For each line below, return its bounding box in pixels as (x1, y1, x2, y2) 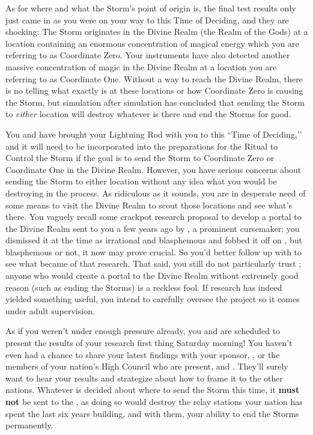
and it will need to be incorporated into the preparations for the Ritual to (5, 139, 278, 152)
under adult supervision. (5, 304, 95, 317)
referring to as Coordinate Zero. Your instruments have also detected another (5, 49, 290, 61)
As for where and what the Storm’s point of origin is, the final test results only (5, 2, 296, 14)
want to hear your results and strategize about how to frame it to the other (5, 371, 284, 384)
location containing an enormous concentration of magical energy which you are (5, 37, 299, 49)
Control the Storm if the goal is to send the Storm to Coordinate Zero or (5, 151, 275, 164)
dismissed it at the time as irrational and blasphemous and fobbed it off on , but (5, 234, 303, 246)
